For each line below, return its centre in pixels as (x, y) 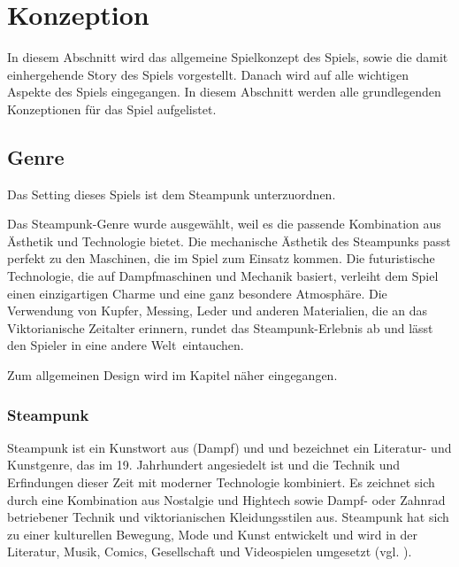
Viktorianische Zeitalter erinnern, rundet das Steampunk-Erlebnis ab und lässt (220, 327)
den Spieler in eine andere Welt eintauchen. (126, 345)
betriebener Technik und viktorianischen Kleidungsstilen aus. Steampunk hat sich (228, 517)
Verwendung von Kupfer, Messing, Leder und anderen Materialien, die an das (218, 311)
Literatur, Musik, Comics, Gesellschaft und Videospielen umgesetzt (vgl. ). (210, 551)
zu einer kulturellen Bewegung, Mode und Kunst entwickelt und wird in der (213, 534)
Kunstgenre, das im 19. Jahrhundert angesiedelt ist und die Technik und (203, 465)
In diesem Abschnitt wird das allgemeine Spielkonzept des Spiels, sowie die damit (228, 57)
